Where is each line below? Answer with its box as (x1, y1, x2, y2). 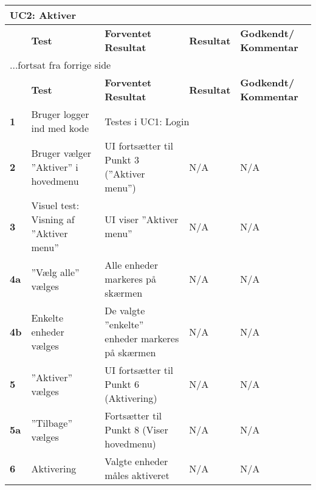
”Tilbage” (31, 415, 72, 430)
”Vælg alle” (31, 264, 80, 279)
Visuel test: (31, 198, 80, 212)
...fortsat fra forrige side (10, 58, 111, 72)
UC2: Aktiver (10, 8, 76, 22)
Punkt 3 (105, 153, 139, 167)
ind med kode (31, 121, 89, 135)
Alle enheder (105, 258, 158, 272)
